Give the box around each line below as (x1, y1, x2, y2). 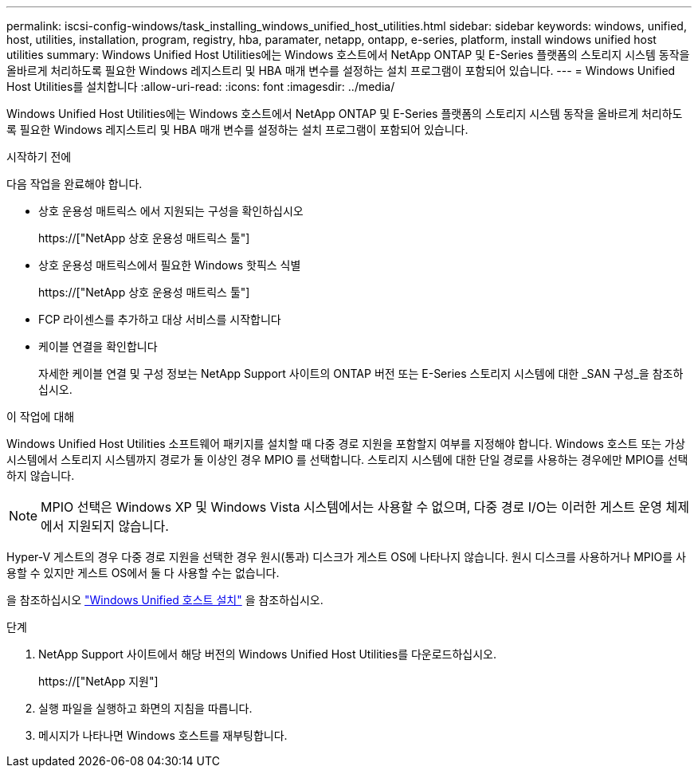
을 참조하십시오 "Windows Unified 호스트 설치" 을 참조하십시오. (6, 593, 324, 607)
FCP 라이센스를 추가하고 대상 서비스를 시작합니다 (38, 312, 281, 326)
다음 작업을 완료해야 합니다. (6, 177, 143, 191)
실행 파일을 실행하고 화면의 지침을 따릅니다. (38, 701, 253, 715)
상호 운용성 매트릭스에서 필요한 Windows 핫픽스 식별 (38, 258, 301, 272)
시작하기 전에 (6, 150, 72, 163)
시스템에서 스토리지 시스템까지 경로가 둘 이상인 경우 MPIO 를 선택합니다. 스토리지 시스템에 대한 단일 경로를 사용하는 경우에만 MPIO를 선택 (6, 453, 688, 466)
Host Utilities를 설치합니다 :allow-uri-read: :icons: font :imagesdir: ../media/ (6, 80, 395, 93)
